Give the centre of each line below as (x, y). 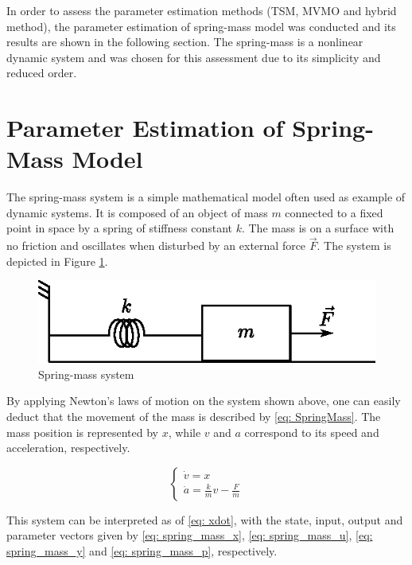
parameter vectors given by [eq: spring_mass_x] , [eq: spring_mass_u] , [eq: (190, 535)
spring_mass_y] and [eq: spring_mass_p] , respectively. (142, 550)
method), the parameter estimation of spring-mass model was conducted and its (201, 26)
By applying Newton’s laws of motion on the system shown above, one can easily (204, 401)
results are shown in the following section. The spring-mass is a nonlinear (185, 42)
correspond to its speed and (312, 432)
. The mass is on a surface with (318, 228)
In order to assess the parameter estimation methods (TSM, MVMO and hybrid (202, 10)
